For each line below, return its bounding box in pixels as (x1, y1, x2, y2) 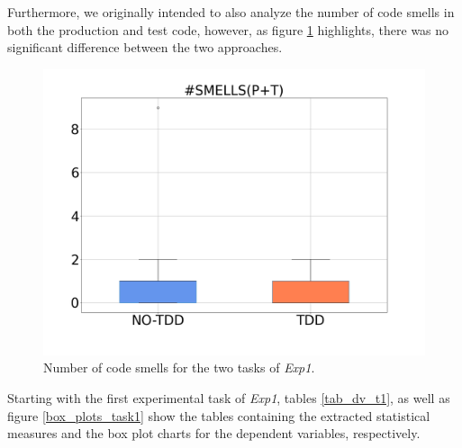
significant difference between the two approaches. (7, 38, 283, 57)
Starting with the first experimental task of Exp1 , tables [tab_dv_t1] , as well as (7, 388, 450, 407)
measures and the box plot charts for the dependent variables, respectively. (7, 424, 421, 443)
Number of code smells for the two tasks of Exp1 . (43, 358, 315, 377)
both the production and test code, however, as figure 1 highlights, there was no (7, 20, 449, 39)
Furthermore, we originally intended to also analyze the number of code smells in (7, 3, 455, 21)
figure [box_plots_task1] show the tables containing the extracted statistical (7, 406, 430, 425)
